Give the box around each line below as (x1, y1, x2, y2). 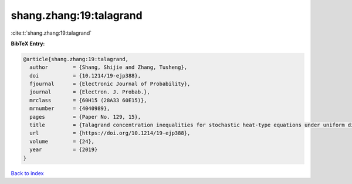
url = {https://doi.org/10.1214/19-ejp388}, (29, 130, 191, 136)
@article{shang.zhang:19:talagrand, (23, 56, 129, 62)
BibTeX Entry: (11, 40, 45, 47)
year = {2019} (29, 146, 98, 153)
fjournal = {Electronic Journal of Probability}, (29, 81, 191, 88)
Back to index (11, 169, 44, 176)
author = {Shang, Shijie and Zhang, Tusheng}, (29, 64, 188, 71)
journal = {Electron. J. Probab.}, (29, 89, 151, 95)
